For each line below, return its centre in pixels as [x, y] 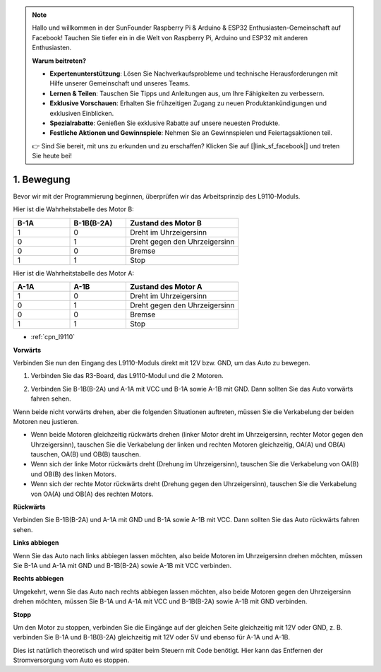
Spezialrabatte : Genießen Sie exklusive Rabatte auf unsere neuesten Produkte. [165, 123]
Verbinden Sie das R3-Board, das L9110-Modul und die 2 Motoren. [127, 376]
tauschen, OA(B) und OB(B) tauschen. [86, 454]
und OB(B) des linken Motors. [73, 474]
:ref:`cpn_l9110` [53, 337]
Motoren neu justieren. [46, 421]
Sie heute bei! [52, 156]
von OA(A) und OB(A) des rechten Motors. [92, 494]
